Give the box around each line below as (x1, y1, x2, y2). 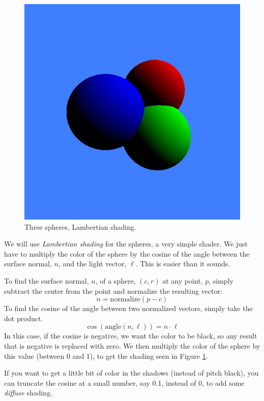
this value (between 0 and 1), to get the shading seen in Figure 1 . (4, 350, 208, 361)
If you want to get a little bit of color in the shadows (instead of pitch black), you (4, 367, 259, 378)
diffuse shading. (4, 387, 53, 398)
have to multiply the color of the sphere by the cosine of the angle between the (4, 248, 250, 259)
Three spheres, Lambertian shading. (24, 221, 136, 232)
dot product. (4, 313, 43, 323)
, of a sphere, (95, 275, 136, 286)
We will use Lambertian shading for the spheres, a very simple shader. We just (4, 238, 248, 249)
